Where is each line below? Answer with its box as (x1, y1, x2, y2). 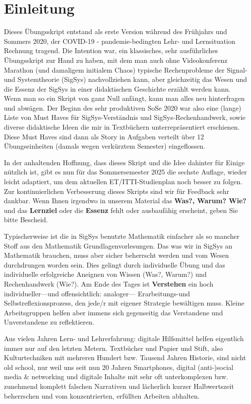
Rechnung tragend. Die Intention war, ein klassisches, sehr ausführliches (4, 45, 218, 56)
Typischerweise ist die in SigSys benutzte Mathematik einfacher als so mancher (4, 231, 240, 241)
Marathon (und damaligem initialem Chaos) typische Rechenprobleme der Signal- (4, 64, 248, 75)
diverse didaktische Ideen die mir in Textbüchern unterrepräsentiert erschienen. (4, 122, 240, 132)
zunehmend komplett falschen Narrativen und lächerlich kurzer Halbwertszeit (4, 381, 234, 391)
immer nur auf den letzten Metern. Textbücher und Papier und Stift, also (4, 343, 223, 353)
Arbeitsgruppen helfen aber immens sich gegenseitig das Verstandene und (4, 307, 223, 317)
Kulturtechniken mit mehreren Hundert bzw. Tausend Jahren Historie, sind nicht (4, 352, 246, 363)
